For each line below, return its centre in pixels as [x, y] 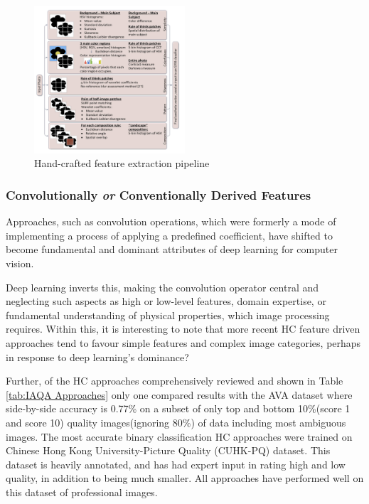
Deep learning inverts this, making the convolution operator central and [162, 287]
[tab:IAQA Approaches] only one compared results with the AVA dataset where [179, 394]
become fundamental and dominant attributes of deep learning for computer [172, 249]
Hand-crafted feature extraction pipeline [122, 163]
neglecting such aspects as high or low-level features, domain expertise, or [166, 301]
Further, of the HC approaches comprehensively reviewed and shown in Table [175, 381]
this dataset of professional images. [82, 492]
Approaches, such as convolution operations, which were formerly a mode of [171, 221]
